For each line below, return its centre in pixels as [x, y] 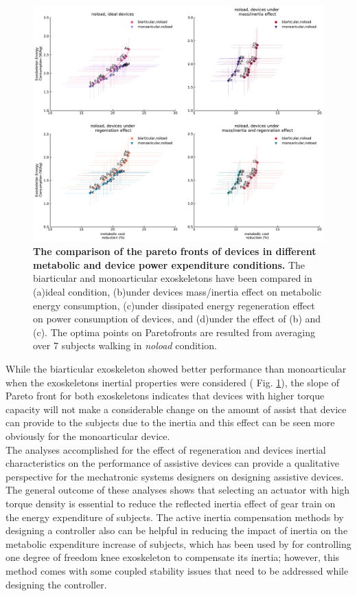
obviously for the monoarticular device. [88, 435]
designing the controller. [56, 584]
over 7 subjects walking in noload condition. [125, 345]
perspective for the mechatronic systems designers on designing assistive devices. [175, 476]
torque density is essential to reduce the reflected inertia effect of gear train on [171, 503]
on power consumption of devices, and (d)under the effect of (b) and [177, 319]
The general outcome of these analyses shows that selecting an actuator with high [177, 490]
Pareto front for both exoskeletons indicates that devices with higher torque [165, 396]
